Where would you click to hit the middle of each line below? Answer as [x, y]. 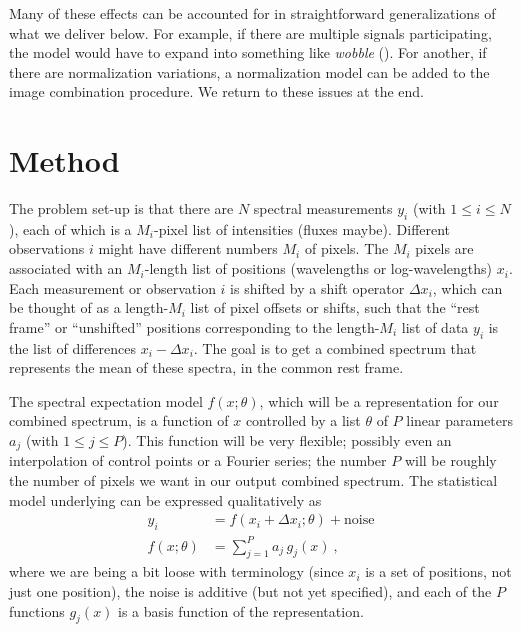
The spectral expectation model [106, 400]
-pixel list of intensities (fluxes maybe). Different [302, 228]
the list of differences [72, 347]
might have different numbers [188, 248]
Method [64, 160]
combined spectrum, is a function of [119, 420]
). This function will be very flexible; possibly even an [287, 440]
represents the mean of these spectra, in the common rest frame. [206, 367]
